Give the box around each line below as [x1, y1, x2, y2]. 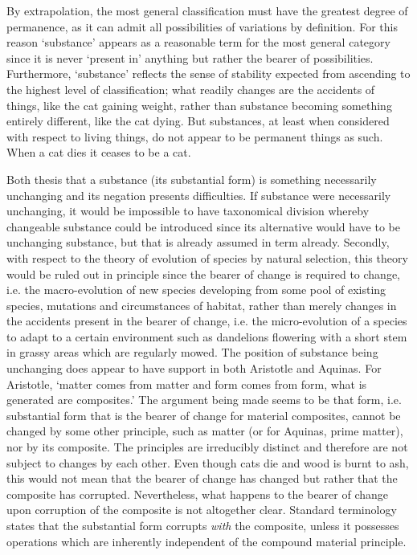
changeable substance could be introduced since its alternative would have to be [6, 218, 400, 235]
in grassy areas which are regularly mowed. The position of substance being [6, 344, 378, 361]
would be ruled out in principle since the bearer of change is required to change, [6, 265, 401, 282]
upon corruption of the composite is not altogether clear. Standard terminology [6, 501, 397, 518]
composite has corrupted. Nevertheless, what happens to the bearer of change [6, 485, 389, 502]
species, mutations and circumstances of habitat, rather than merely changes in [6, 296, 397, 313]
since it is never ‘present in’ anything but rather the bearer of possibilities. [6, 49, 374, 66]
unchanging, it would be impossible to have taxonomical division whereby [6, 202, 370, 219]
